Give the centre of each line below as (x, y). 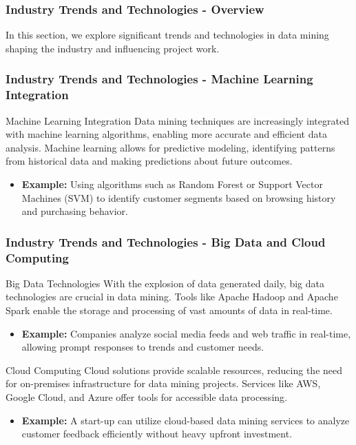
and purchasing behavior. (75, 211)
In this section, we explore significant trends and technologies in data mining (167, 35)
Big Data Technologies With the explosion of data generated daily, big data (165, 283)
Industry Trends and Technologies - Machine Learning (159, 79)
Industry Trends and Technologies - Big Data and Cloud (166, 241)
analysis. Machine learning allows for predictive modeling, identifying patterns (170, 147)
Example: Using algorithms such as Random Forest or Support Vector (172, 184)
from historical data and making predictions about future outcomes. (149, 161)
